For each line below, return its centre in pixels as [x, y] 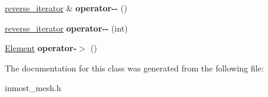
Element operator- [41, 48]
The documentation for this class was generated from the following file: [134, 68]
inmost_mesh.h [33, 88]
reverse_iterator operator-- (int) [66, 28]
